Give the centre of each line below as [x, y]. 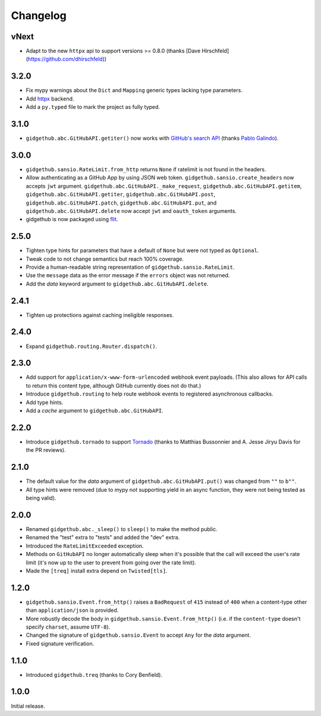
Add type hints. [45, 402]
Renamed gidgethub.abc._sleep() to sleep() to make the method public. [122, 529]
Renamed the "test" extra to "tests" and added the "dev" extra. [103, 538]
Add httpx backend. [50, 99]
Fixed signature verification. [60, 643]
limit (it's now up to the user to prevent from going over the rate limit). [111, 563]
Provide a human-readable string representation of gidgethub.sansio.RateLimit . [130, 267]
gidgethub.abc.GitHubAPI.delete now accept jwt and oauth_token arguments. [131, 211]
